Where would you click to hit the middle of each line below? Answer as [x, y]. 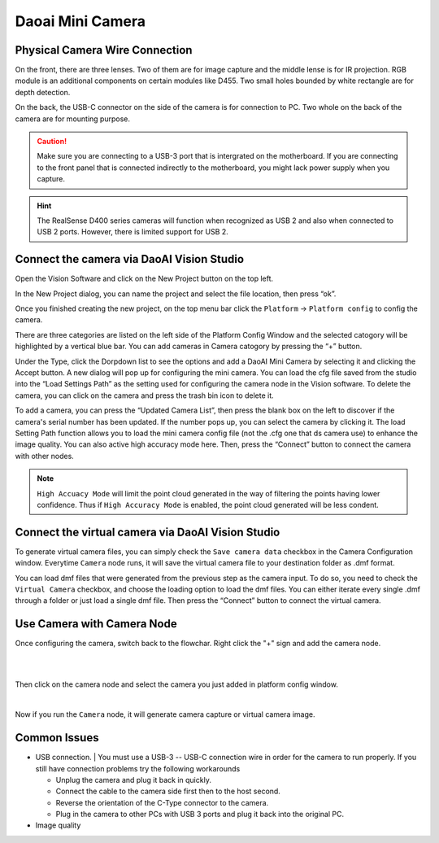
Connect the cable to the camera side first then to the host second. [168, 791]
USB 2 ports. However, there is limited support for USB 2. [133, 232]
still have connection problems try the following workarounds [138, 768]
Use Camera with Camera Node [96, 624]
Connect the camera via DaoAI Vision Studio [129, 259]
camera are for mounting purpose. [72, 119]
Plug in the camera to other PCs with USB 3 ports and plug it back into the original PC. [200, 815]
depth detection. [43, 92]
